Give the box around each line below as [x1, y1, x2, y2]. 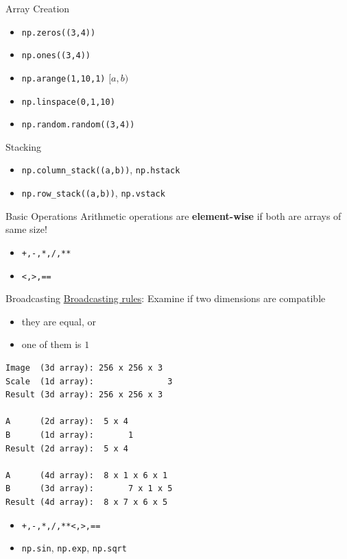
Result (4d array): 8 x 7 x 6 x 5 [5, 497, 168, 507]
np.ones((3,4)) [21, 51, 91, 61]
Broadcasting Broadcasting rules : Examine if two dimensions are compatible [5, 291, 326, 306]
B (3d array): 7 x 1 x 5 [5, 484, 173, 494]
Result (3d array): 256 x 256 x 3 [5, 390, 163, 400]
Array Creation [5, 1, 70, 15]
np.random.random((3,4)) [21, 120, 135, 130]
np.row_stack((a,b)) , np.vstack [21, 186, 165, 200]
